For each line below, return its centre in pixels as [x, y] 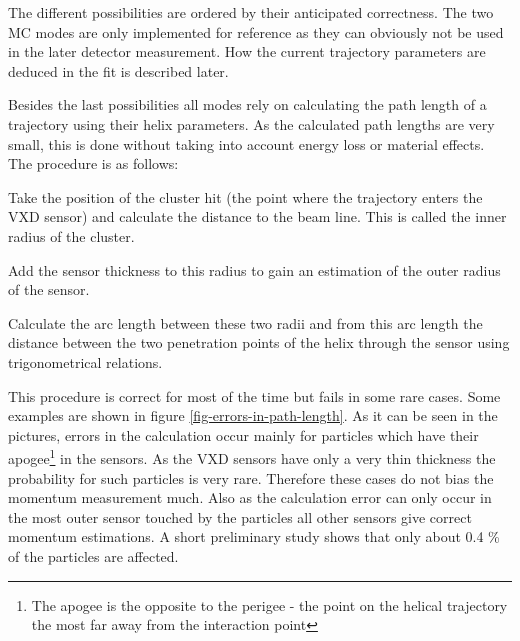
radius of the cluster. [71, 235]
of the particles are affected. [93, 555]
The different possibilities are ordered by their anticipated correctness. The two [251, 12]
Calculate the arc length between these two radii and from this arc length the [245, 322]
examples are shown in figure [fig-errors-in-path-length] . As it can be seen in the [253, 415]
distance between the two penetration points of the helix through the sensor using [259, 342]
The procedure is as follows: [93, 163]
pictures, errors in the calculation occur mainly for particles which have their [243, 434]
